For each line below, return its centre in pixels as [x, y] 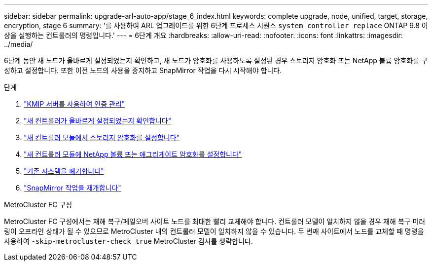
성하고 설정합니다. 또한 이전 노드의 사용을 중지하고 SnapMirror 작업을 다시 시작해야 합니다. [143, 70]
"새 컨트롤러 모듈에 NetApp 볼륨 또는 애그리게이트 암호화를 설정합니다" [133, 154]
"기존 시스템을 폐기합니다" [64, 171]
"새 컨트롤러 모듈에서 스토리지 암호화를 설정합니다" [102, 137]
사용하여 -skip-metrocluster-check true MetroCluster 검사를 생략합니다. [128, 241]
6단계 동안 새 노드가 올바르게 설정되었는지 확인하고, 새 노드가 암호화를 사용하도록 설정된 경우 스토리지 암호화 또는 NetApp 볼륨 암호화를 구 [216, 60]
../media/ [18, 44]
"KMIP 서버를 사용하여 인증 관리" [74, 104]
